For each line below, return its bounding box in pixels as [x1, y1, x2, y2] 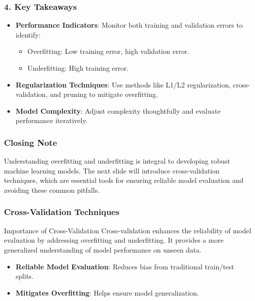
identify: [15, 29, 41, 40]
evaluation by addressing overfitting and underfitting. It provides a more [4, 235, 224, 245]
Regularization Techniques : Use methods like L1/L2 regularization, [15, 79, 231, 89]
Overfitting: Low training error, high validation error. [27, 46, 190, 56]
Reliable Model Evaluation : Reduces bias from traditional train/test [15, 261, 234, 271]
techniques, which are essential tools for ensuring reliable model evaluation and [4, 175, 244, 185]
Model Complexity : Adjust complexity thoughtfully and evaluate [15, 105, 221, 116]
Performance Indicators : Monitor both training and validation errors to [15, 20, 243, 30]
